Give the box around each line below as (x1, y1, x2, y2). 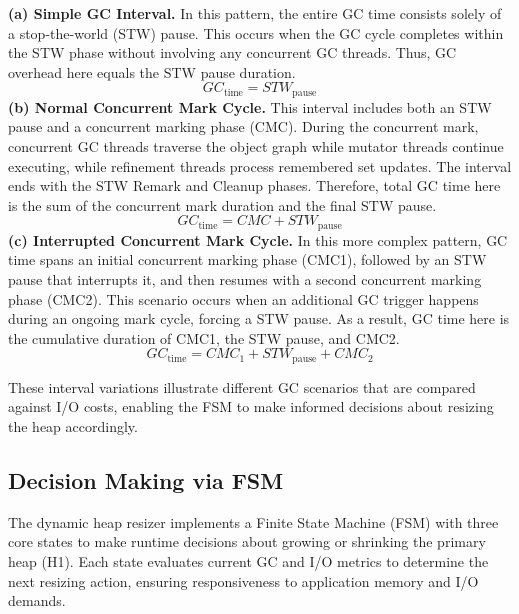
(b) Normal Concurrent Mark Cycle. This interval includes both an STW (8, 96, 492, 117)
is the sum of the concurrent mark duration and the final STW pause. (8, 194, 437, 215)
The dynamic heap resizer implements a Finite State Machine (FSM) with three (8, 511, 499, 532)
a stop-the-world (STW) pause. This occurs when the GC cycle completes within (8, 22, 504, 43)
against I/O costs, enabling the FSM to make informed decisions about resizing (8, 396, 494, 417)
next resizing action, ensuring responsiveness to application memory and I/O (8, 570, 479, 591)
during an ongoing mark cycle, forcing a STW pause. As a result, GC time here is (8, 308, 510, 329)
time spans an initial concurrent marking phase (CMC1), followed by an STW (8, 249, 487, 270)
